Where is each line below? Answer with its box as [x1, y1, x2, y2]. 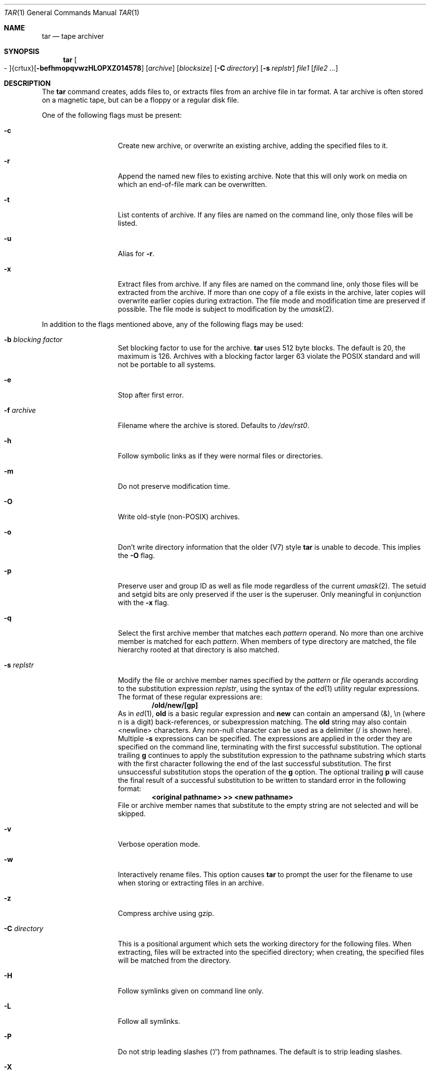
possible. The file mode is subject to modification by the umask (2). [118, 305, 334, 313]
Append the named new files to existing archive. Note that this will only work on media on [118, 172, 407, 180]
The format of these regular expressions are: [118, 693, 262, 701]
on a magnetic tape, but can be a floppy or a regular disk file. [42, 96, 239, 104]
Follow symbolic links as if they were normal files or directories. [118, 452, 323, 460]
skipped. [118, 809, 146, 818]
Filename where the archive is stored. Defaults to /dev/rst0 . [118, 421, 309, 429]
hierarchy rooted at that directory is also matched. [118, 645, 280, 654]
